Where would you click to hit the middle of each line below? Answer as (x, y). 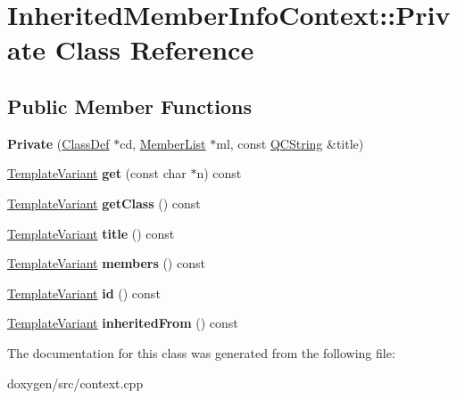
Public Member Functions (129, 106)
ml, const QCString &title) (290, 143)
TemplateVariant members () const (106, 263)
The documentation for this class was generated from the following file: (201, 352)
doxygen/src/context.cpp (75, 383)
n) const (219, 173)
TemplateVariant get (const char (97, 173)
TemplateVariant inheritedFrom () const (123, 323)
